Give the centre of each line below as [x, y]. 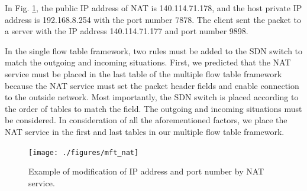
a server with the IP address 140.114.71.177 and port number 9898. [127, 31]
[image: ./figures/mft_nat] [84, 152]
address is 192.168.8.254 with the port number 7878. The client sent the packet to [153, 19]
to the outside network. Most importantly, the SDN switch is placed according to [152, 97]
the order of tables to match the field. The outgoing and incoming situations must [153, 108]
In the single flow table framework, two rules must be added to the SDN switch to [154, 50]
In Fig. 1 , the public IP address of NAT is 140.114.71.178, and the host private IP [153, 8]
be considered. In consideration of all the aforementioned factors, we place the [146, 120]
